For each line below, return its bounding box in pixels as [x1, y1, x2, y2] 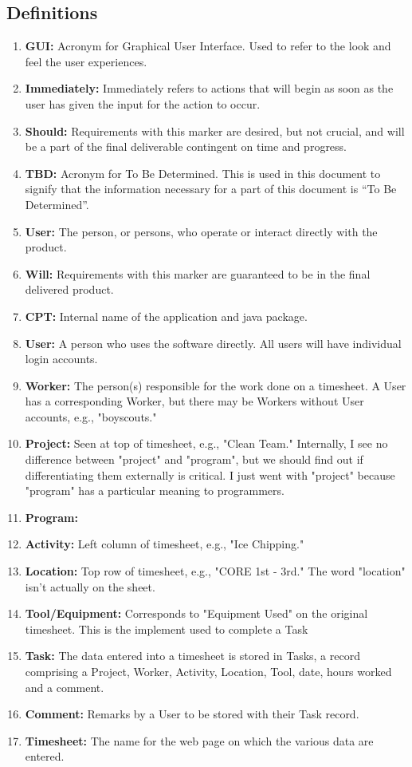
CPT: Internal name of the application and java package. [25, 307, 308, 324]
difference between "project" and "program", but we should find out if [25, 451, 363, 468]
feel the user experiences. [25, 53, 147, 69]
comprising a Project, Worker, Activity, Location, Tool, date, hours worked [25, 663, 392, 680]
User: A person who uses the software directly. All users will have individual [25, 334, 402, 351]
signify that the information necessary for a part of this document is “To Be [25, 180, 397, 197]
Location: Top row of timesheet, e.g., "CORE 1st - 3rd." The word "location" [25, 563, 406, 579]
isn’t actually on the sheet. [25, 578, 155, 595]
